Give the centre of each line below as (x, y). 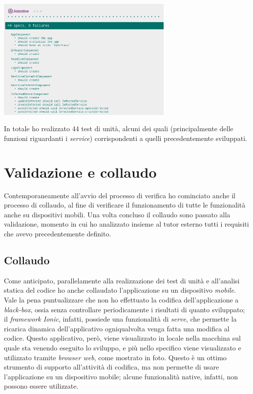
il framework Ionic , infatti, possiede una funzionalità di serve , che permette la (120, 319)
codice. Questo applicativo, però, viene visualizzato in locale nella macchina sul (122, 338)
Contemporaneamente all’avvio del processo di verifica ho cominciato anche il (120, 195)
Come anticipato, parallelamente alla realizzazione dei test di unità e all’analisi (122, 280)
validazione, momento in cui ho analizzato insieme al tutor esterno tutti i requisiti (126, 224)
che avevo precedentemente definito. (58, 234)
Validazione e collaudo (80, 172)
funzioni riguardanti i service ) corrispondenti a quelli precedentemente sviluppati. (126, 138)
